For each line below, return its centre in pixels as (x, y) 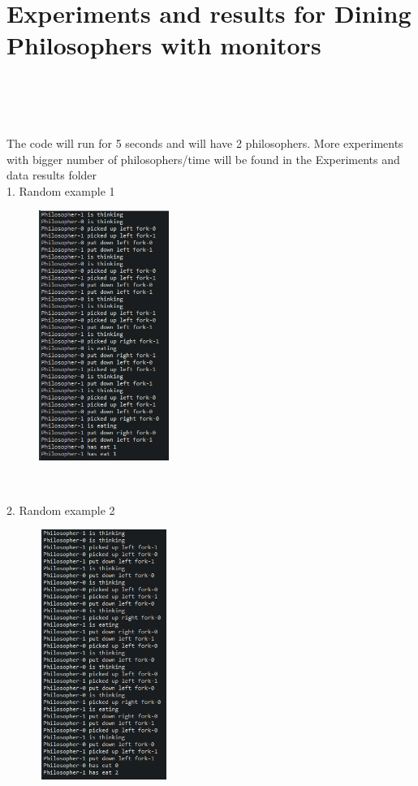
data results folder (52, 175)
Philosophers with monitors (164, 45)
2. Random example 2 (61, 510)
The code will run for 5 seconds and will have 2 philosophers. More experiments (205, 143)
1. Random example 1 (61, 190)
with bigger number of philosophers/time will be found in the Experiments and (203, 159)
